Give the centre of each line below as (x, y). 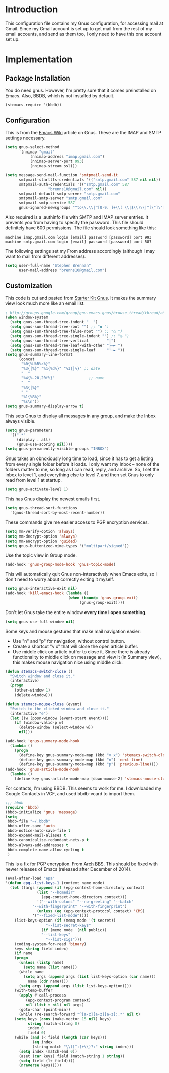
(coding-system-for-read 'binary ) (50, 944)
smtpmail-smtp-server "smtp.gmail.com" (60, 198)
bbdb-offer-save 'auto (31, 826)
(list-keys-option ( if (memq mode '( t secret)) (65, 921)
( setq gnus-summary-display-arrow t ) (45, 406)
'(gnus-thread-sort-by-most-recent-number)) (57, 513)
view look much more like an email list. (45, 303)
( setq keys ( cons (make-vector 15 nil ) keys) (63, 1019)
